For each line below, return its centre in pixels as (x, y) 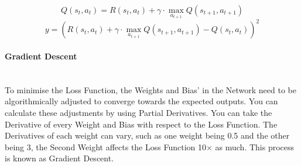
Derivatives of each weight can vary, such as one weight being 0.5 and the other (147, 135)
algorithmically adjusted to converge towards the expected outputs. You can (141, 101)
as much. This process (255, 146)
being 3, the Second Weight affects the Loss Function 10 (105, 146)
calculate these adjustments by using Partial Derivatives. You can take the (138, 112)
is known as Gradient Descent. (59, 158)
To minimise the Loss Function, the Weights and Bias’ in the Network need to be (150, 89)
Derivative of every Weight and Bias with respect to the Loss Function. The (141, 124)
